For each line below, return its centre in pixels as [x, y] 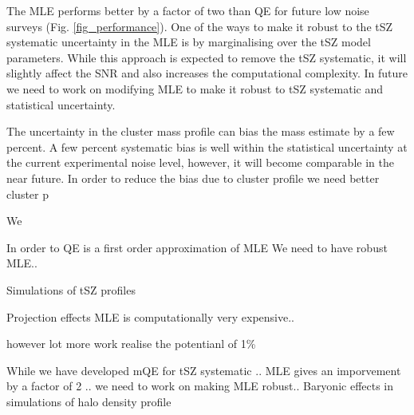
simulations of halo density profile [89, 401]
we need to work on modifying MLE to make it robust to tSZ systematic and [195, 88]
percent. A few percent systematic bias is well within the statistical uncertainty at [207, 146]
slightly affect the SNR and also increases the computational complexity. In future [207, 73]
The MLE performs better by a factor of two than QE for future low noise [188, 10]
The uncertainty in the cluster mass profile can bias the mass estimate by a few [201, 131]
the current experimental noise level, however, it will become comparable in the [200, 162]
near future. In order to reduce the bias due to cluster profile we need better [193, 178]
